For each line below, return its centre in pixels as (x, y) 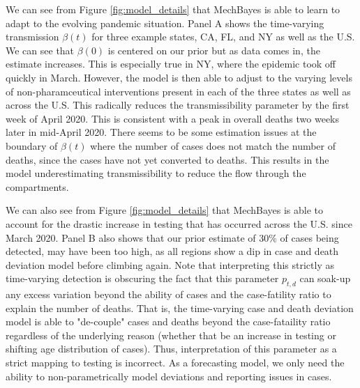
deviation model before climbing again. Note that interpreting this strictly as (170, 264)
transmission (32, 37)
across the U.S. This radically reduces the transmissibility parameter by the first (178, 105)
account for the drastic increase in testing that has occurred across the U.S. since (179, 223)
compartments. (37, 186)
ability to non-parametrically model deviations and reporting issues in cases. (169, 376)
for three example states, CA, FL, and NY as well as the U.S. (223, 37)
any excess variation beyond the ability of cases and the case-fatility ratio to (168, 294)
